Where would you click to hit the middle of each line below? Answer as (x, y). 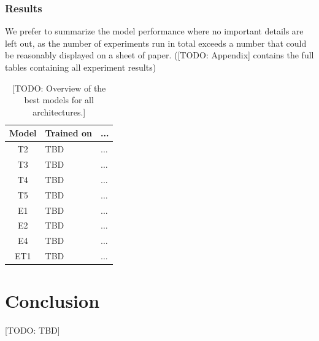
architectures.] (59, 112)
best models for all (59, 100)
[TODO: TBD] (33, 330)
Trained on (68, 133)
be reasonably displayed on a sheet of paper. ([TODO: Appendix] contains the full (159, 55)
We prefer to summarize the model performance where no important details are (154, 31)
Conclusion (52, 301)
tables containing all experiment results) (81, 67)
